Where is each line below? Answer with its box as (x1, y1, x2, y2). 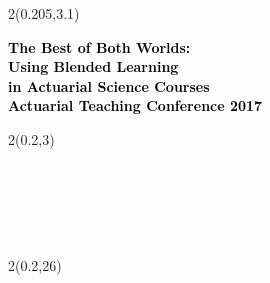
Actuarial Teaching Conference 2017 (8, 95, 263, 116)
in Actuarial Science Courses (8, 75, 210, 96)
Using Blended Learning (8, 56, 179, 77)
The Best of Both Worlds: (8, 36, 191, 57)
